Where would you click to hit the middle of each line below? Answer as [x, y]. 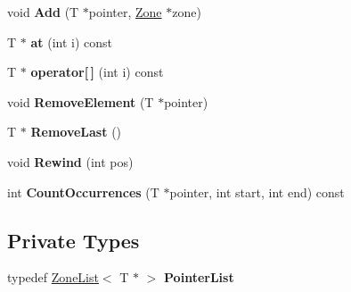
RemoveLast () [76, 132]
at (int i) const [72, 42]
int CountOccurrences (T [83, 192]
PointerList [199, 277]
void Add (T [43, 12]
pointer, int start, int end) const [257, 192]
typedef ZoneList [53, 277]
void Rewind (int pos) [70, 161]
